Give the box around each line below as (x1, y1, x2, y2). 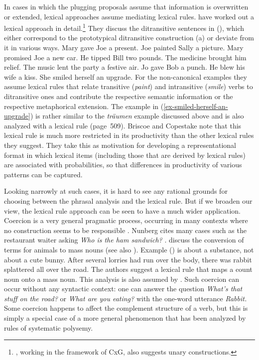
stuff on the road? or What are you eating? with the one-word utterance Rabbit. (4, 293, 247, 303)
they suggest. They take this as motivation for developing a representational (4, 139, 236, 150)
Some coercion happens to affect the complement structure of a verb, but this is (4, 303, 248, 313)
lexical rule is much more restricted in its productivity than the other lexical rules (4, 130, 254, 140)
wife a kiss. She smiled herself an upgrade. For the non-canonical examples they (4, 71, 247, 82)
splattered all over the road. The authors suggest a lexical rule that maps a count (4, 264, 253, 274)
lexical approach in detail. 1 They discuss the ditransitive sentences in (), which (4, 21, 244, 33)
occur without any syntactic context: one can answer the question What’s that (4, 283, 243, 294)
